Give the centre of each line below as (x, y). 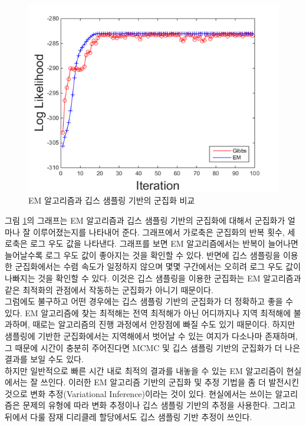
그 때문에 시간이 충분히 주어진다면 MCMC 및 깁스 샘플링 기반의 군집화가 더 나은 (153, 347)
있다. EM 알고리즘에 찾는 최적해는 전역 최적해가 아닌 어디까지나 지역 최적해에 (148, 312)
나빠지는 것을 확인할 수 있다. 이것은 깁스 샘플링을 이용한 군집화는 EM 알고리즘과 (153, 278)
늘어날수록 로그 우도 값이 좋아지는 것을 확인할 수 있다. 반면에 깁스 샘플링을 (143, 255)
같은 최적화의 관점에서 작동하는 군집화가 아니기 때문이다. (109, 289)
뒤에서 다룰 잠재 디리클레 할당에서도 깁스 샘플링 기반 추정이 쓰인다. (129, 417)
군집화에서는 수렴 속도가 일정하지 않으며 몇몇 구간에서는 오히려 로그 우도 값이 (158, 266)
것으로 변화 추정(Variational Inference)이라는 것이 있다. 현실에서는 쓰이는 (139, 393)
